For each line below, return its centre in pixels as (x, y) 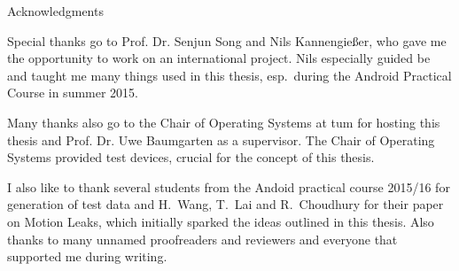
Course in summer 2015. (73, 93)
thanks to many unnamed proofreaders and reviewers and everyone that (202, 239)
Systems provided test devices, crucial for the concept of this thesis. (191, 157)
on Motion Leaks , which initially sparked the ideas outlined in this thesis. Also (221, 221)
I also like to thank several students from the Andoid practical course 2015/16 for (229, 186)
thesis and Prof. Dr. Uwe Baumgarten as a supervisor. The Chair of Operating (221, 139)
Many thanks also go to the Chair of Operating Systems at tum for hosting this (224, 122)
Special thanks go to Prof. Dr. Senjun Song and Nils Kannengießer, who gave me (227, 40)
